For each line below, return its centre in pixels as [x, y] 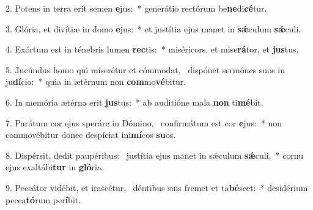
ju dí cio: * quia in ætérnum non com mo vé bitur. [96, 81]
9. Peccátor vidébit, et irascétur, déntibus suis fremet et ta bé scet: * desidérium [157, 187]
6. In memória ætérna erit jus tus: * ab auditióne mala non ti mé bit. [134, 102]
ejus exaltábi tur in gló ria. [55, 167]
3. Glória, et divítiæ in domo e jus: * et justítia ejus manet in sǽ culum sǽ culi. [153, 28]
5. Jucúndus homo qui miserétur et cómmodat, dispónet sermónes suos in [145, 69]
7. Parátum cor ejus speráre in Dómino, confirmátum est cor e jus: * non [144, 122]
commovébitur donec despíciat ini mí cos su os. [91, 135]
